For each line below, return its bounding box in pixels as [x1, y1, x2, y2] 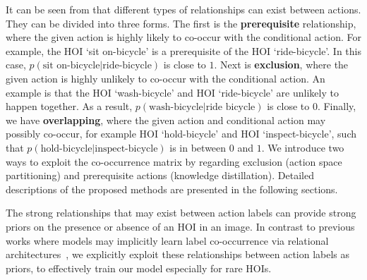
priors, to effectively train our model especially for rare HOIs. [6, 260, 272, 275]
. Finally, [317, 99, 356, 114]
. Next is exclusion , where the [214, 57, 349, 72]
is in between [169, 140, 227, 154]
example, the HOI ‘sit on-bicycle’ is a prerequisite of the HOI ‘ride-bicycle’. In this [6, 43, 362, 58]
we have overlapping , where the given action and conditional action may [6, 112, 326, 127]
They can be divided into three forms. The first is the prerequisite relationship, [6, 16, 356, 30]
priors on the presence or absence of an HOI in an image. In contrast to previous [6, 219, 355, 233]
